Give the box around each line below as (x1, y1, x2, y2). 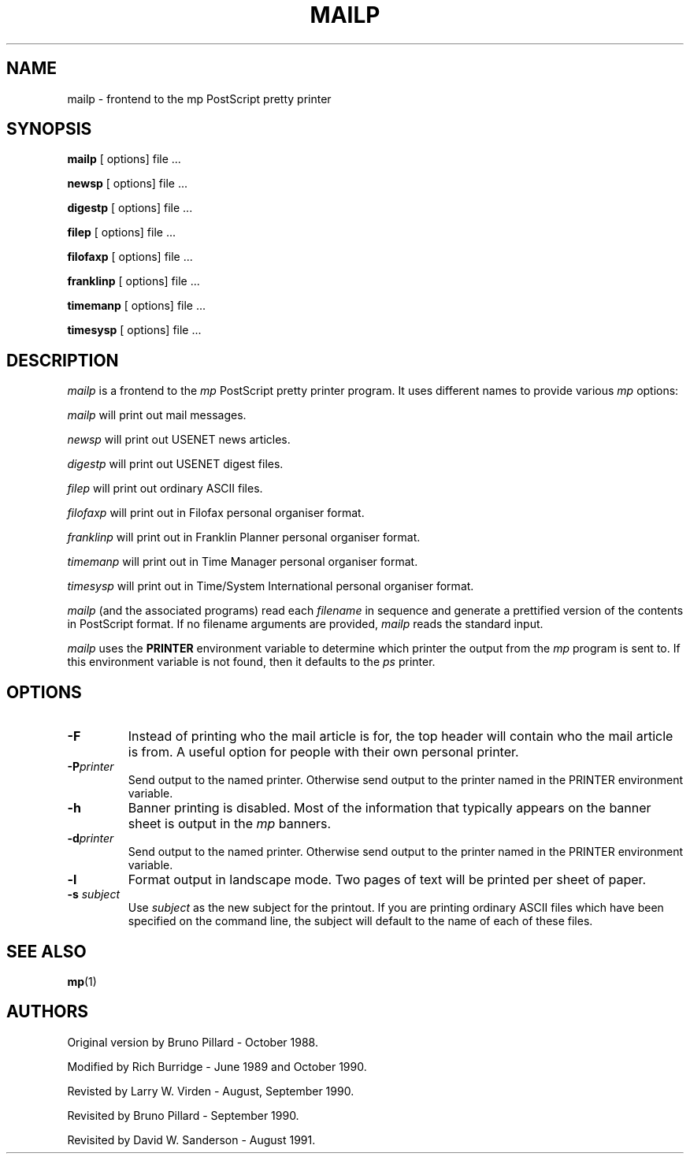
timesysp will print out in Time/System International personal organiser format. (67, 579, 474, 593)
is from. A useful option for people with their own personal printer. (128, 744, 519, 760)
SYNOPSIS (6, 119, 92, 139)
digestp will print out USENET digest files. (67, 457, 284, 471)
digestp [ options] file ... (67, 201, 193, 215)
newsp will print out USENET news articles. (67, 433, 291, 447)
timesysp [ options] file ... (67, 323, 202, 337)
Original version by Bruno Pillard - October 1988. (67, 1035, 318, 1049)
